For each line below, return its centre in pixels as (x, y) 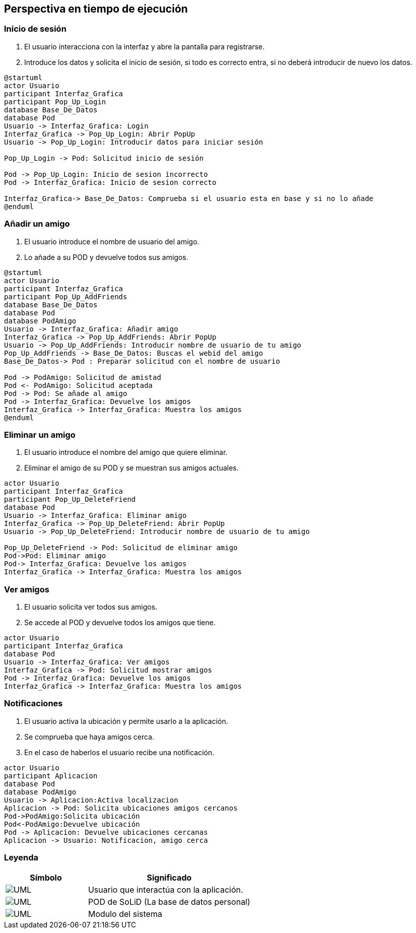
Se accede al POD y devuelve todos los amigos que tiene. (120, 623)
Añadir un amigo (37, 224)
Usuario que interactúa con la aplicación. (165, 889)
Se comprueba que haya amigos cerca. (89, 737)
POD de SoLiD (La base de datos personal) (169, 902)
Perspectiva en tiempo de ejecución (96, 9)
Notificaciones (33, 704)
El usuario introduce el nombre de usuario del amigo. (112, 241)
